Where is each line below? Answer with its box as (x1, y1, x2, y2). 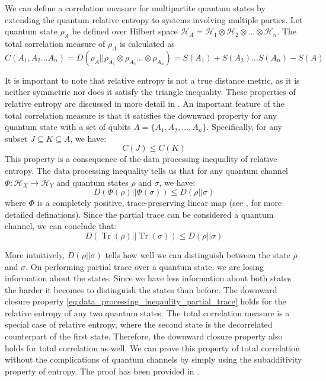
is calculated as (120, 37, 175, 49)
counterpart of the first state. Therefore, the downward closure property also (5, 330, 283, 342)
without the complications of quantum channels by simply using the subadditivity (5, 353, 302, 366)
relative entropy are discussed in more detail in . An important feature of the (5, 97, 285, 109)
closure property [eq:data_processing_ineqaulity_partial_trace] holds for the (5, 295, 286, 307)
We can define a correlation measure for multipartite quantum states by (5, 2, 266, 14)
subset (5, 132, 28, 144)
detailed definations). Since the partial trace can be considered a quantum (5, 208, 274, 220)
